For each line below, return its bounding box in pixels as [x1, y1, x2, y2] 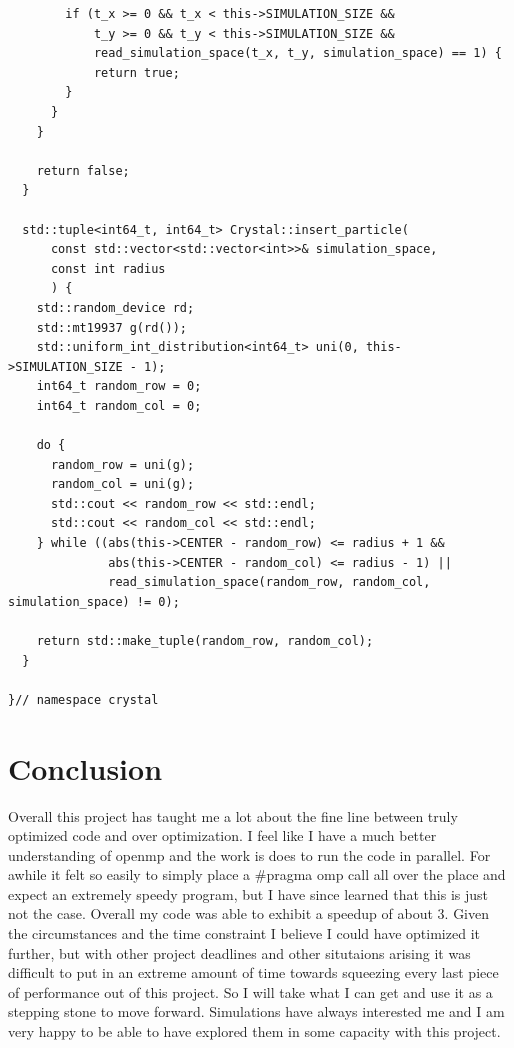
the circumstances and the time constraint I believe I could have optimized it [8, 923, 480, 944]
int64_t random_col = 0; [36, 398, 202, 413]
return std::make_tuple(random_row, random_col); [36, 634, 374, 648]
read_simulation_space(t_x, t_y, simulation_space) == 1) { [93, 46, 502, 61]
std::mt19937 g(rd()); [36, 320, 187, 335]
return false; [36, 163, 130, 178]
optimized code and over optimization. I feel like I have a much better [8, 825, 437, 846]
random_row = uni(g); [50, 457, 195, 472]
